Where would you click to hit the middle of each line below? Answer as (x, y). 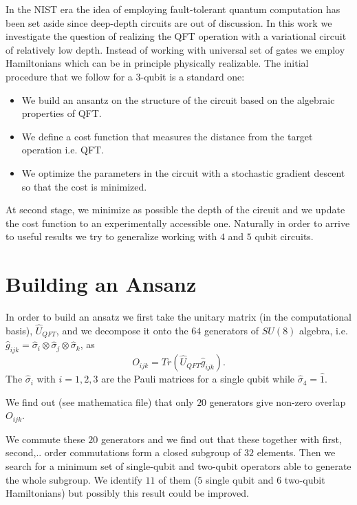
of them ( (178, 479)
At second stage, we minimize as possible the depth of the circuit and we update (175, 209)
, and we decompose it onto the (122, 330)
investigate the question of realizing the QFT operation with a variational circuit (176, 36)
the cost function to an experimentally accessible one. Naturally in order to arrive (178, 223)
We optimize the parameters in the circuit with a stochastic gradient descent (183, 172)
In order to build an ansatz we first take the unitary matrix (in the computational (178, 317)
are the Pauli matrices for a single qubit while (198, 379)
